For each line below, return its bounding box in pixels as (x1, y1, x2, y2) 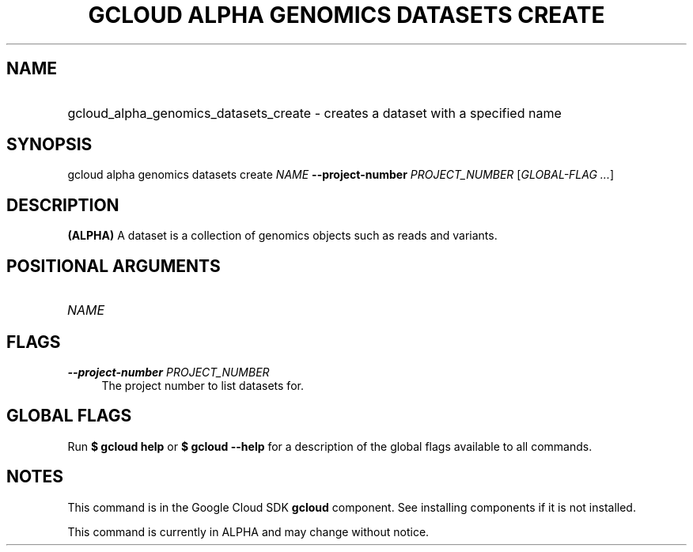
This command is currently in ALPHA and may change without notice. (67, 524, 430, 539)
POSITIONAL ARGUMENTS (6, 255, 221, 276)
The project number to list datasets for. (101, 378, 304, 392)
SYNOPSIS (6, 134, 93, 155)
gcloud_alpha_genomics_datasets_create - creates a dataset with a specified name (67, 104, 562, 121)
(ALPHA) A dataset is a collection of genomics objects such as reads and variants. (67, 229, 498, 243)
